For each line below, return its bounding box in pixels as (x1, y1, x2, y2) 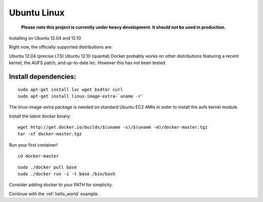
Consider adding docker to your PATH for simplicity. (9, 182, 113, 188)
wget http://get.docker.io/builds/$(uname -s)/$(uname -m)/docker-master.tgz (18, 124, 208, 130)
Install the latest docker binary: (9, 113, 71, 119)
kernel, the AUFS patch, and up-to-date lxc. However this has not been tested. (9, 60, 167, 66)
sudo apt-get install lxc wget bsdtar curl (18, 86, 123, 92)
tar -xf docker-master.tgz (18, 131, 82, 137)
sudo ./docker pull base (18, 164, 77, 170)
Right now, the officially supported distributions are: (9, 44, 113, 50)
